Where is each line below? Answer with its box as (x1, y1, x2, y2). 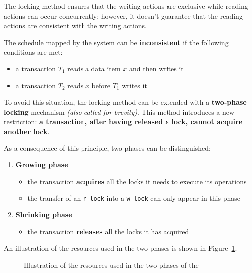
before (91, 80, 110, 90)
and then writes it (129, 63, 184, 73)
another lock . (4, 126, 50, 136)
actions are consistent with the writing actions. (4, 20, 147, 31)
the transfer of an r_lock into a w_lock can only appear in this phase (27, 193, 240, 203)
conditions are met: (4, 47, 63, 57)
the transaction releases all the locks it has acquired (27, 226, 189, 236)
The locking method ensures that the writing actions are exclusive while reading (4, 1, 248, 11)
